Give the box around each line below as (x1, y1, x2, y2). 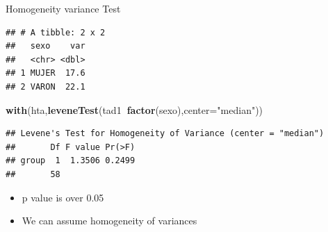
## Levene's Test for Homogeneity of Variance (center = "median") (6, 129, 325, 139)
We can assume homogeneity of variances (22, 213, 197, 228)
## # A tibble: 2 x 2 (6, 27, 106, 38)
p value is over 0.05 (22, 190, 104, 204)
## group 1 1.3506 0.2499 (6, 156, 136, 166)
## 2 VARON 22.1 (6, 81, 85, 92)
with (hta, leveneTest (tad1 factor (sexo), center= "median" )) (6, 102, 263, 117)
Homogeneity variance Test (6, 1, 121, 15)
